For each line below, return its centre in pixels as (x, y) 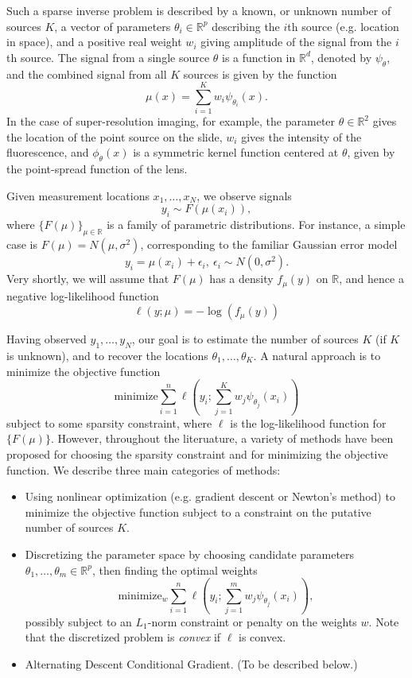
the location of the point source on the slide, (115, 136)
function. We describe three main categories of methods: (144, 469)
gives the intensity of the (301, 136)
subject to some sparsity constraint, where (109, 422)
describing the (246, 26)
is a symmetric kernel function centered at (236, 152)
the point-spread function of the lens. (97, 169)
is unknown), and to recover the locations (107, 355)
